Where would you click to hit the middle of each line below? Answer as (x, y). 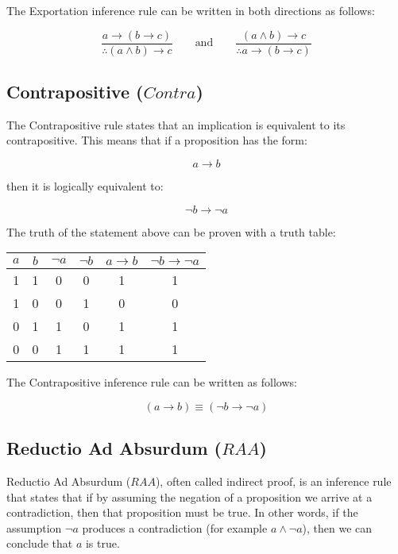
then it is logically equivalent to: (85, 186)
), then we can (337, 527)
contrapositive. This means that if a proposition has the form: (157, 140)
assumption (34, 527)
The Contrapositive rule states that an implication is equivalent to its (176, 124)
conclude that (40, 543)
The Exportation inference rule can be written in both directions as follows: (191, 10)
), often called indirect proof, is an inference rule (273, 481)
